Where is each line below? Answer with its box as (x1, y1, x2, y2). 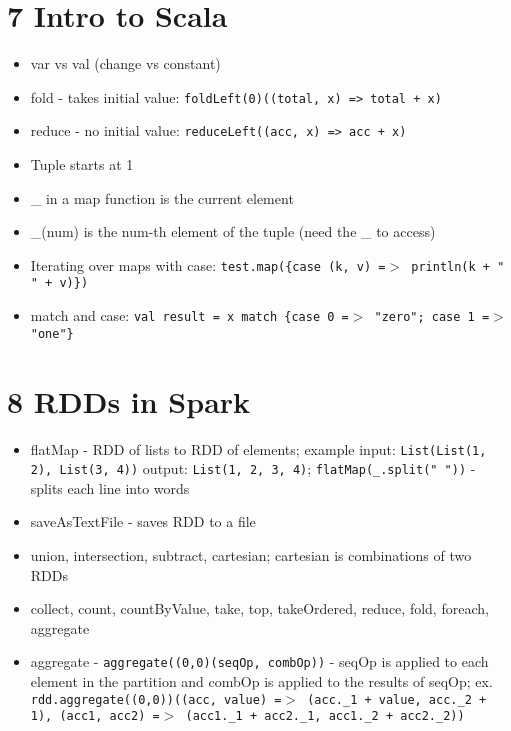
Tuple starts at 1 (30, 154, 134, 175)
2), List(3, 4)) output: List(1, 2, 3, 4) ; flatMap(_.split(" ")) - (30, 458, 476, 479)
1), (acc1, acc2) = (30, 709, 160, 724)
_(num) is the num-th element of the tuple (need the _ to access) (30, 221, 436, 242)
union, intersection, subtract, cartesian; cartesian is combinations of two (30, 545, 472, 566)
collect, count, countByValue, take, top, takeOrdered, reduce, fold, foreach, (30, 598, 489, 619)
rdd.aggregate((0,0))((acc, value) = (30, 692, 282, 707)
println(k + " (411, 259, 505, 274)
